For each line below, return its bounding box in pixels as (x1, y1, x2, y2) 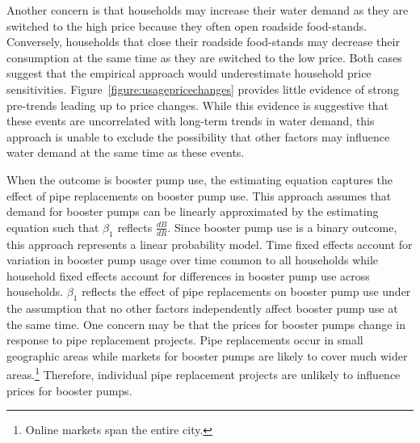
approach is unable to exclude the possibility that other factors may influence (6, 128, 390, 145)
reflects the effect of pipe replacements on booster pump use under (82, 283, 411, 300)
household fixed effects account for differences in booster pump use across (6, 267, 370, 284)
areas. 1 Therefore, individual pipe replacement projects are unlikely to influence (6, 364, 401, 383)
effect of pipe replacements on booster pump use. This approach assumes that (6, 187, 392, 204)
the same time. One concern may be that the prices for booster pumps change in (6, 315, 405, 332)
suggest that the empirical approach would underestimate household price (6, 65, 372, 82)
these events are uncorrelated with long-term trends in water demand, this (6, 112, 375, 129)
